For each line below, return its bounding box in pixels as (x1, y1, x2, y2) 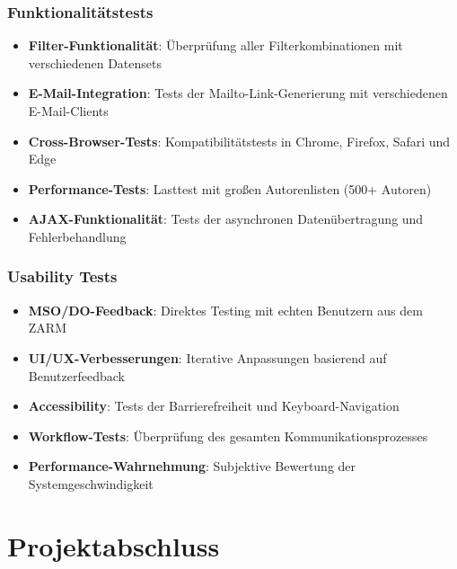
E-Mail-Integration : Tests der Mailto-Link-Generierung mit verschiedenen (28, 84, 448, 102)
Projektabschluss (7, 527, 220, 564)
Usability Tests (7, 265, 118, 288)
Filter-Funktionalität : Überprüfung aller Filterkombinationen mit (28, 36, 403, 55)
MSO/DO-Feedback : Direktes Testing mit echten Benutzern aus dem (28, 300, 423, 319)
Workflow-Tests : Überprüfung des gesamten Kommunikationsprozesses (28, 426, 428, 445)
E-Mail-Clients (28, 102, 109, 120)
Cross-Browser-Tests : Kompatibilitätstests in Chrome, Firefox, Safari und (28, 131, 451, 150)
